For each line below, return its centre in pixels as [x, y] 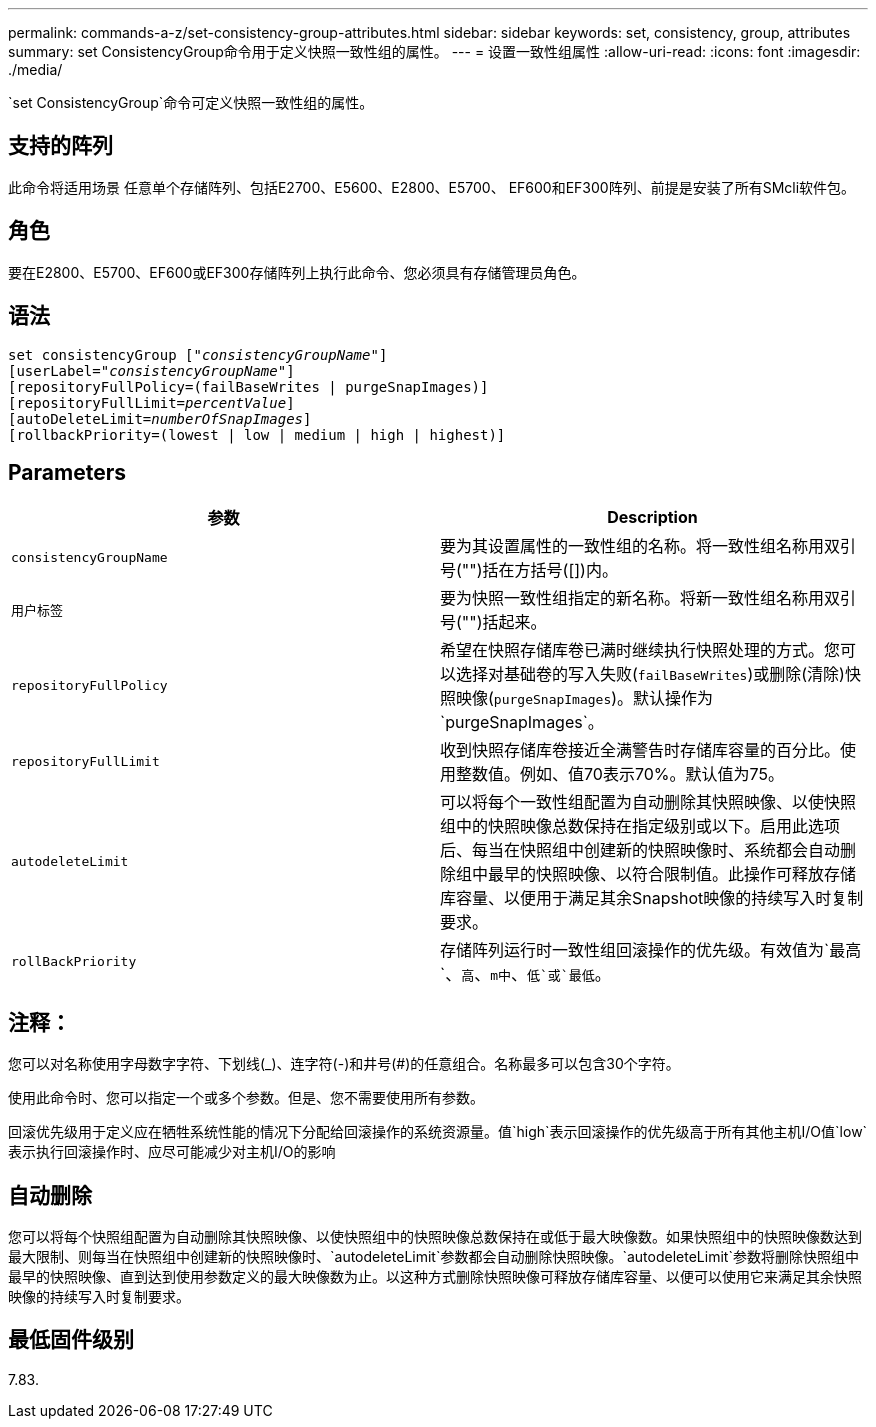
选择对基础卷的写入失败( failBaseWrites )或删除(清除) [650, 674]
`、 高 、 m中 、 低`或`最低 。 [525, 974]
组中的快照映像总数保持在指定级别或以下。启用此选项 [640, 826]
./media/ [35, 69]
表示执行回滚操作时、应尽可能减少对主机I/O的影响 [172, 1152]
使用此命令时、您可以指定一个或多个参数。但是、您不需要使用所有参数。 [246, 1098]
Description [652, 517]
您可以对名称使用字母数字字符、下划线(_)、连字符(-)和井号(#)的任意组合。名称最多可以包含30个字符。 [344, 1064]
